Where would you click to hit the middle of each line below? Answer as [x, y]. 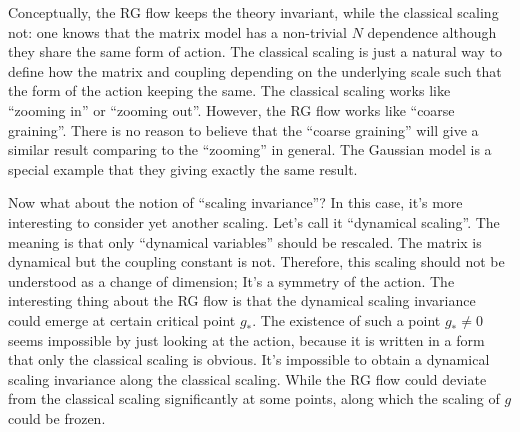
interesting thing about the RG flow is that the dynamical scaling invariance [242, 300]
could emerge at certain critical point [122, 319]
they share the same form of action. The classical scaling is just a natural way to [255, 51]
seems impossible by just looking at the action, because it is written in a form [246, 339]
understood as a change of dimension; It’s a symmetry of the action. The [231, 280]
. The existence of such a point [346, 319]
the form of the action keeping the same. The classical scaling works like [229, 90]
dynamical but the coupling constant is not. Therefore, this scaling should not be [256, 261]
